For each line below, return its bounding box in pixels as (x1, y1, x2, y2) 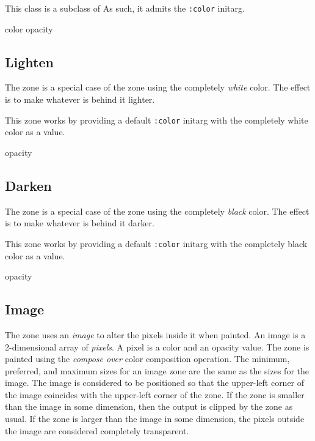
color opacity (5, 22, 53, 35)
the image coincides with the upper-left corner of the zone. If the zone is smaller (5, 388, 305, 401)
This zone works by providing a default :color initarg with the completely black (5, 237, 308, 250)
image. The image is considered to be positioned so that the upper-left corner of (5, 376, 305, 389)
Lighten (5, 52, 54, 71)
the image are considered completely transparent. (5, 424, 189, 437)
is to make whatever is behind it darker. (5, 217, 154, 229)
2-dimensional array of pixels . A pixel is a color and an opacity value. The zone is (5, 340, 310, 353)
